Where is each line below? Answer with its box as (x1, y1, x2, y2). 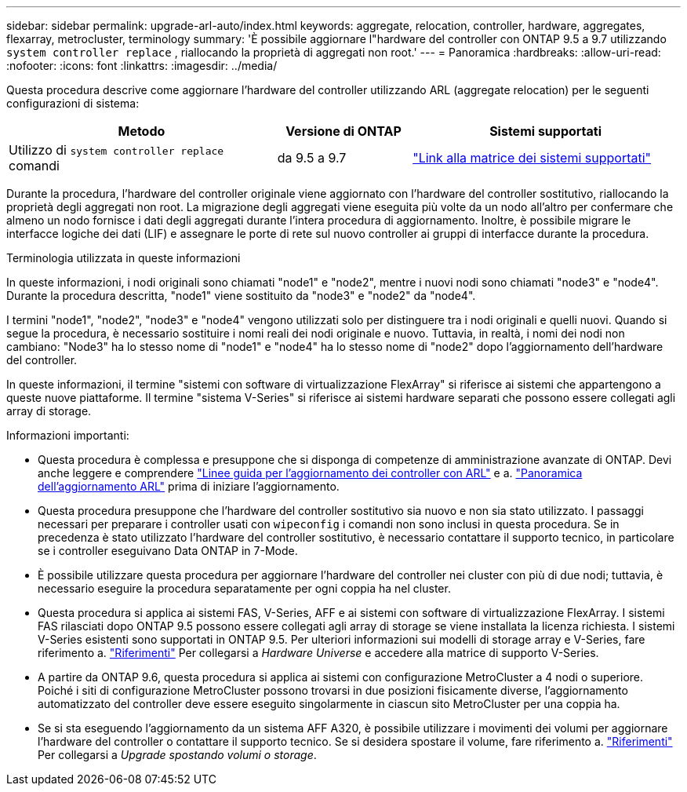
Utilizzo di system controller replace (9, 142, 224, 158)
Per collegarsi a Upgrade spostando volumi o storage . (38, 748, 317, 761)
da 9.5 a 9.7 (277, 150, 347, 166)
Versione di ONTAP (285, 123, 402, 139)
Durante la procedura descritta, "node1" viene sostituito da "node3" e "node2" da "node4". (6, 289, 476, 302)
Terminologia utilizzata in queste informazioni (6, 251, 241, 265)
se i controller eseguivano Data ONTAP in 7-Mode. (38, 544, 298, 557)
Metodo (118, 123, 165, 139)
